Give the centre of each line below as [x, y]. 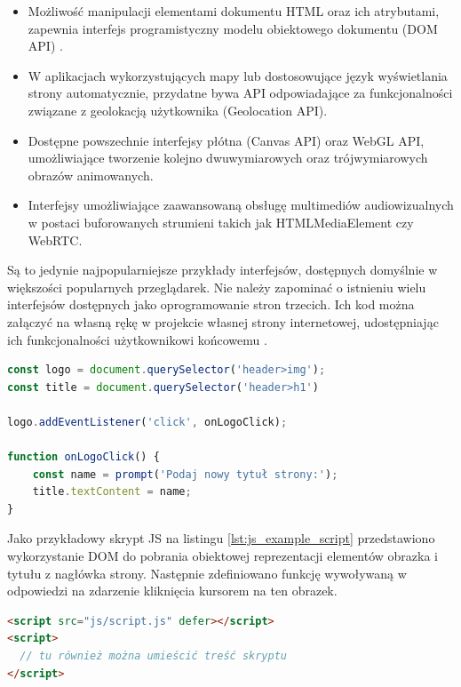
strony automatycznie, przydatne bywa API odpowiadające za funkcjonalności [240, 93]
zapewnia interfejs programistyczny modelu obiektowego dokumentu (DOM [233, 28]
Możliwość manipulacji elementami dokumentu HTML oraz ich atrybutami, [234, 11]
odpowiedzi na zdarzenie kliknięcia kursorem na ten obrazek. [172, 591]
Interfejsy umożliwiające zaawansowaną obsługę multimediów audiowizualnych [241, 205]
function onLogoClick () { [83, 457]
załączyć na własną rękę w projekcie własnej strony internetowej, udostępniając [223, 321]
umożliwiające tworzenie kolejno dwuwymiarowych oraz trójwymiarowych [228, 158]
